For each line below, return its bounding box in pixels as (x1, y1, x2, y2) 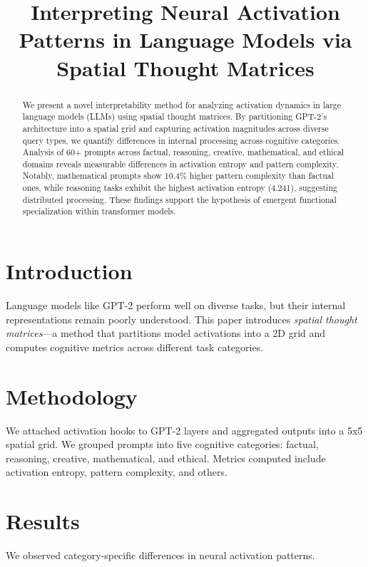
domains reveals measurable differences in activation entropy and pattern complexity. (22, 157, 339, 170)
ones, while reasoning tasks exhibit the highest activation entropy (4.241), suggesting (22, 182, 337, 194)
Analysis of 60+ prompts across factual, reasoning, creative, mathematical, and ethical (22, 146, 344, 158)
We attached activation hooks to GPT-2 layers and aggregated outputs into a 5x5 (6, 422, 363, 437)
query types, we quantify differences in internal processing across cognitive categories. (22, 134, 340, 146)
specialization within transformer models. (22, 205, 176, 217)
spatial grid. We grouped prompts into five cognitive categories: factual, (6, 437, 319, 452)
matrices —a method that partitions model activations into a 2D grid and (6, 326, 326, 340)
